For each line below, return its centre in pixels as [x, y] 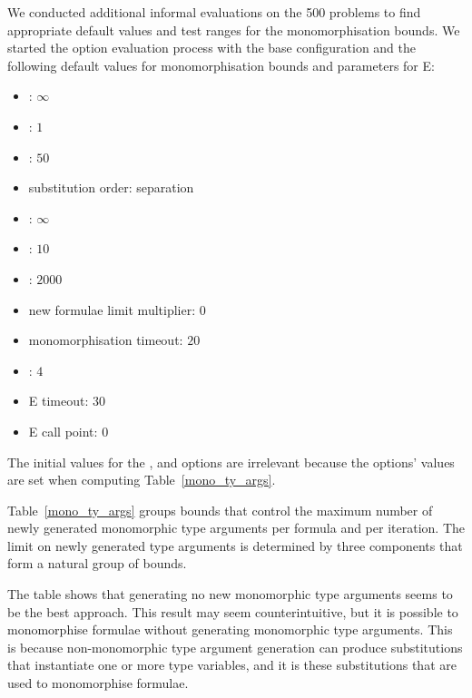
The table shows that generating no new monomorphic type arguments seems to [230, 594]
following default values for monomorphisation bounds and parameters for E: [221, 65]
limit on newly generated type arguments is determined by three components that [235, 545]
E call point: [63, 431]
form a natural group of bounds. [97, 563]
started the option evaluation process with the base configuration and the [212, 48]
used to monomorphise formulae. [98, 683]
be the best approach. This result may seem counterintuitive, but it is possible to [233, 611]
